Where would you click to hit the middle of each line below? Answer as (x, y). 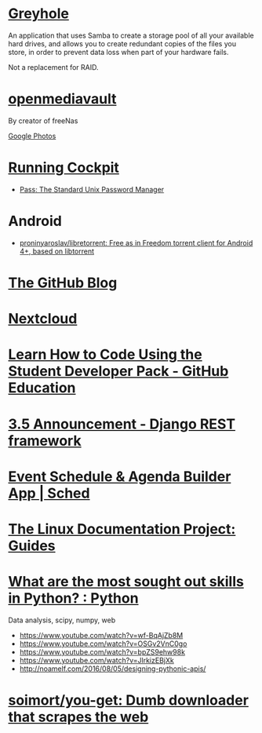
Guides (32, 545)
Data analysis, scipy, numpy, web (62, 620)
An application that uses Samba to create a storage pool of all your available (131, 35)
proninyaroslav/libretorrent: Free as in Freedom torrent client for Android (136, 243)
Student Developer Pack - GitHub (118, 372)
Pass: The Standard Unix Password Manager (92, 189)
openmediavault (62, 99)
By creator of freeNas (43, 120)
